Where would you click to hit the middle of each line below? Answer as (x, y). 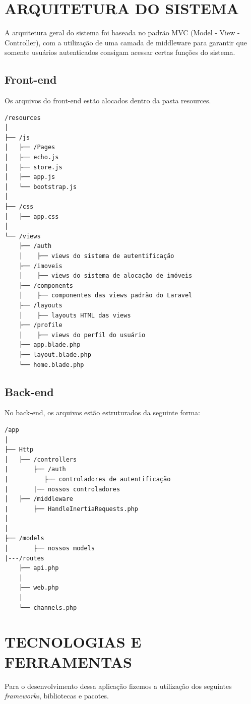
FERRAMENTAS (68, 661)
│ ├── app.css (32, 216)
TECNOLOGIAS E (73, 642)
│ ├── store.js (34, 167)
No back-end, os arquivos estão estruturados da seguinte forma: (102, 412)
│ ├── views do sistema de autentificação (97, 256)
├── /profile (41, 325)
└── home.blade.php (51, 365)
